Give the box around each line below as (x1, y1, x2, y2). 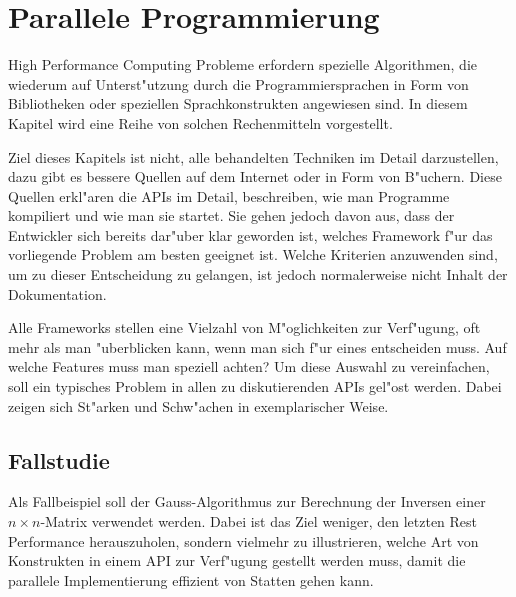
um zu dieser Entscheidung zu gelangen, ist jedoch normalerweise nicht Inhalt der (8, 264, 508, 285)
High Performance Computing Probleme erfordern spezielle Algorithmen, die (8, 54, 477, 75)
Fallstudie (8, 444, 110, 475)
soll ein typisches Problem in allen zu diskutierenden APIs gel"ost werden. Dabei (8, 376, 502, 397)
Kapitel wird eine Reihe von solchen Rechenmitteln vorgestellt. (8, 112, 393, 133)
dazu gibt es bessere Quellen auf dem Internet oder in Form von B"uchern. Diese (8, 166, 502, 187)
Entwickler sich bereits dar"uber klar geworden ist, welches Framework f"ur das (8, 224, 493, 245)
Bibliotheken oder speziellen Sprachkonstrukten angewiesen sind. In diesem (8, 93, 468, 114)
